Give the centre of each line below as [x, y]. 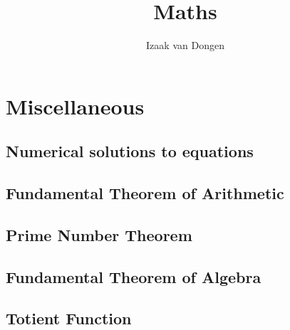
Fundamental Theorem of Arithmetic [145, 193]
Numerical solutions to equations [130, 151]
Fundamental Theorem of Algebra [134, 276]
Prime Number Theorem [99, 234]
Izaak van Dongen [185, 45]
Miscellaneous [75, 106]
